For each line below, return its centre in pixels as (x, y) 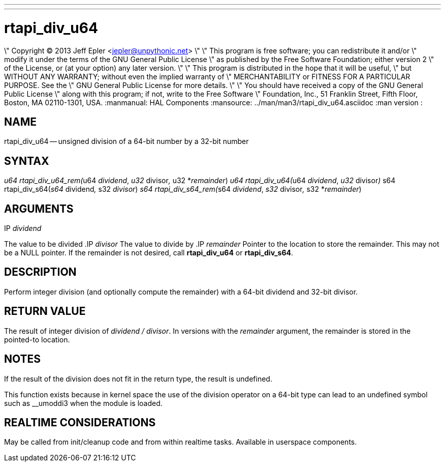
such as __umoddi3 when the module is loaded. (83, 403)
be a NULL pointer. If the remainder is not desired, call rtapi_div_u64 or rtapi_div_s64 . (149, 253)
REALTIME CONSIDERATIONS (80, 422)
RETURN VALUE (45, 311)
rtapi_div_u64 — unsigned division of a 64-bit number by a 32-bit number (126, 141)
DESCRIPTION (40, 272)
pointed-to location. (37, 339)
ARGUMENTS (39, 209)
